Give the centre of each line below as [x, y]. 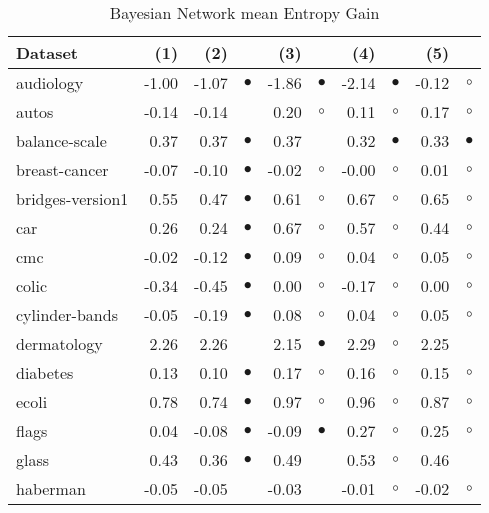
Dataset [47, 52]
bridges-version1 [72, 198]
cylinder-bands [67, 314]
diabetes [45, 372]
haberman [51, 488]
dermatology [59, 343]
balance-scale [61, 140]
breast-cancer [62, 169]
